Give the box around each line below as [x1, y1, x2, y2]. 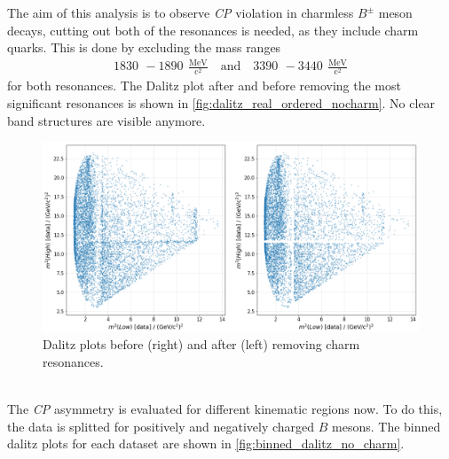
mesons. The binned [332, 416, 441, 435]
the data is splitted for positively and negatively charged [7, 416, 315, 435]
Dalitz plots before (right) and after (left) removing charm [43, 335, 360, 354]
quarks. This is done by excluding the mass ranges [7, 38, 281, 57]
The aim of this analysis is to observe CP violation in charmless [7, 4, 354, 21]
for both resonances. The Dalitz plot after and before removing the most [7, 76, 401, 95]
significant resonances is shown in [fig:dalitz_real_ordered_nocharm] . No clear [7, 94, 436, 113]
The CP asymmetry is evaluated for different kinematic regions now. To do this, [7, 400, 443, 418]
